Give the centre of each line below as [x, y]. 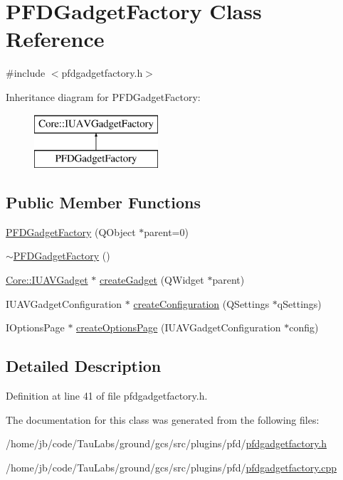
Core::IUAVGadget [47, 280]
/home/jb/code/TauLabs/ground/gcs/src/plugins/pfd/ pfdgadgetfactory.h [167, 443]
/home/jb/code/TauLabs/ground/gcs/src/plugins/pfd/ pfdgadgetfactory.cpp [171, 467]
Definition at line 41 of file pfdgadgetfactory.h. [107, 396]
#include [26, 73]
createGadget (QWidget [152, 280]
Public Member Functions [103, 202]
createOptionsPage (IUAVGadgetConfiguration [179, 327]
